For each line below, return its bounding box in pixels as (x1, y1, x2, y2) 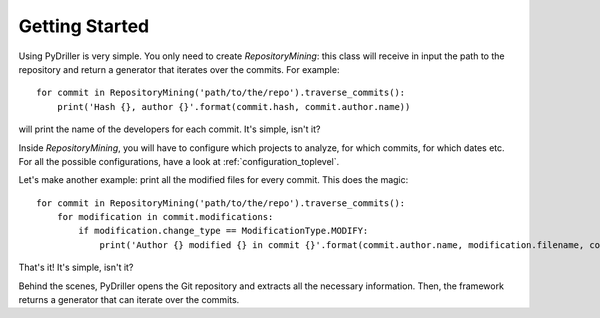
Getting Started (18, 15, 150, 37)
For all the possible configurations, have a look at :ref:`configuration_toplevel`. (18, 155, 340, 167)
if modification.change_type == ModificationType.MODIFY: (78, 225, 369, 237)
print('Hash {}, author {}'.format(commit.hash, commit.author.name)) (56, 101, 411, 112)
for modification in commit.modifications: (56, 211, 274, 223)
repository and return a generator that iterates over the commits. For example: (18, 63, 340, 75)
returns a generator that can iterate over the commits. (18, 294, 240, 306)
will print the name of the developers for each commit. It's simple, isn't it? (18, 123, 321, 135)
